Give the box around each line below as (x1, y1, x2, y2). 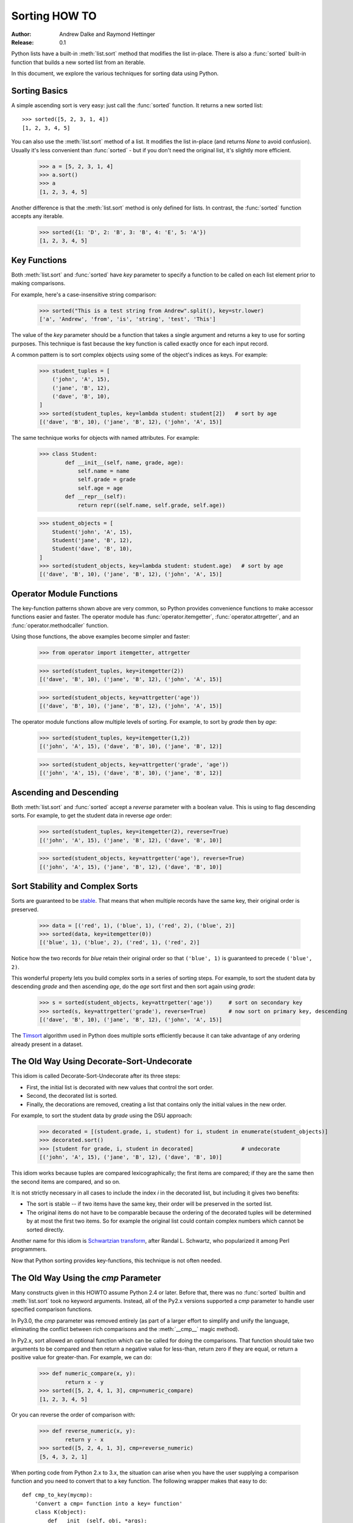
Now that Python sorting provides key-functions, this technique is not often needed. (11, 1257, 222, 1264)
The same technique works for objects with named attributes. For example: (11, 434, 200, 442)
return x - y (65, 1379, 104, 1385)
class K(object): (34, 1508, 86, 1516)
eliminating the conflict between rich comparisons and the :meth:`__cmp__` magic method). (11, 1326, 240, 1333)
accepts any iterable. (11, 213, 64, 220)
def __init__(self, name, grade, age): (65, 459, 184, 466)
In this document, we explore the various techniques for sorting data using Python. (11, 70, 219, 77)
